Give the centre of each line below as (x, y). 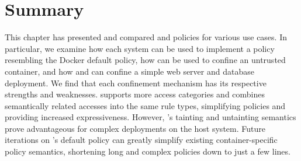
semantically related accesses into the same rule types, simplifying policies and (145, 105)
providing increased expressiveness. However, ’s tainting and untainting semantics (150, 117)
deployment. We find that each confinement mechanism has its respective (136, 83)
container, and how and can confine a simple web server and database (129, 71)
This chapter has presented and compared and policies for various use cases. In (146, 37)
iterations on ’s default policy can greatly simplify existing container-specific (141, 140)
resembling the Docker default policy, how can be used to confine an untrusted (145, 60)
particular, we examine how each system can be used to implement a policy (140, 48)
